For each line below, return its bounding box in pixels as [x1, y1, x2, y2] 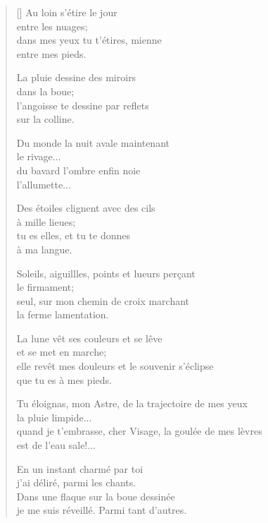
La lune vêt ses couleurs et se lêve [16, 330, 162, 345]
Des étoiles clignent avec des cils [16, 200, 155, 215]
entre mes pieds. [16, 46, 87, 61]
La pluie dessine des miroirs [16, 70, 136, 85]
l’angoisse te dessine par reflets [16, 97, 149, 112]
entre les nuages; [16, 18, 88, 33]
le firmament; [16, 279, 75, 294]
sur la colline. [16, 112, 75, 126]
